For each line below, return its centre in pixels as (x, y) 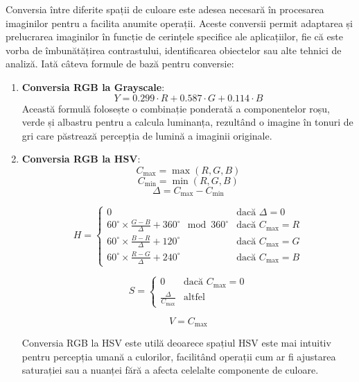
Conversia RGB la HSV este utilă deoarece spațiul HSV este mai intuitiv (176, 343)
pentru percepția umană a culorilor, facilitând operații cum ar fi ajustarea (179, 356)
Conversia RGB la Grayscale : (93, 86)
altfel (194, 298)
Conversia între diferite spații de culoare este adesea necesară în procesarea (165, 9)
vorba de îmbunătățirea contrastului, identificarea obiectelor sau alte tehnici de (174, 50)
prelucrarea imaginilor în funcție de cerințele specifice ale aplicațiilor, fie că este (174, 36)
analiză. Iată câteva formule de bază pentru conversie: (120, 64)
